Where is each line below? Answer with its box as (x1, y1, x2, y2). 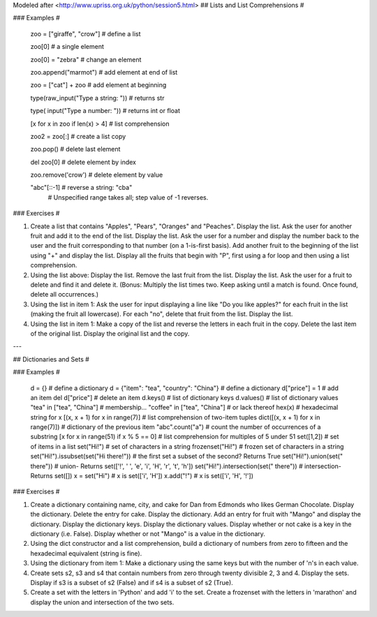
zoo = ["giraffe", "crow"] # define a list (30, 29, 141, 38)
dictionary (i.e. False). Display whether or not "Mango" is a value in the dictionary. (30, 529, 265, 537)
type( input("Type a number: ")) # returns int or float (30, 107, 181, 115)
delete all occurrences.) (30, 290, 99, 299)
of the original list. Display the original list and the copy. (30, 329, 190, 338)
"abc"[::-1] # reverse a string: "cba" (30, 184, 133, 192)
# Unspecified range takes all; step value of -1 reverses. (47, 193, 209, 202)
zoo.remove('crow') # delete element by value (30, 171, 163, 179)
